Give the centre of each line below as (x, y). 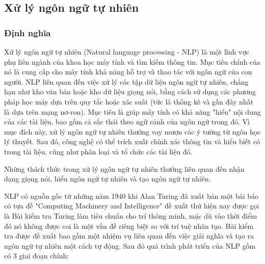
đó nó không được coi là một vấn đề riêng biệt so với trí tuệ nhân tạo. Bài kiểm (129, 226)
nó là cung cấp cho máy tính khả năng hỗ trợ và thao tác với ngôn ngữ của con (128, 72)
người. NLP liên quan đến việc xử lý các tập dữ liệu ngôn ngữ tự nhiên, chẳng (126, 81)
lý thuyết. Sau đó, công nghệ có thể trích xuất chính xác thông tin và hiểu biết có (132, 141)
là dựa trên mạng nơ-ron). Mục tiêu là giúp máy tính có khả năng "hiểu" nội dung (132, 111)
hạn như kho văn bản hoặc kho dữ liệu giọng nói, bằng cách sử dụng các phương (130, 91)
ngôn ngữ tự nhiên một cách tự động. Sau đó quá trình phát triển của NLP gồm (130, 245)
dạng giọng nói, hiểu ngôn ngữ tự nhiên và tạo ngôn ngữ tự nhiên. (108, 179)
